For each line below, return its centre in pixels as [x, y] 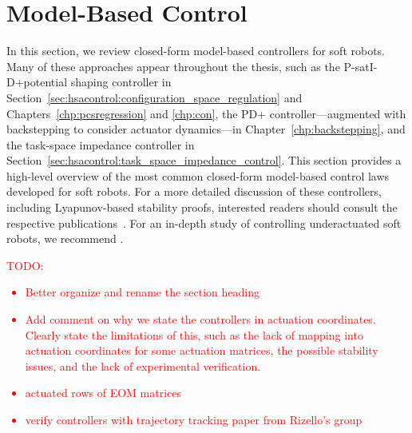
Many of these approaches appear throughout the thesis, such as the [173, 66]
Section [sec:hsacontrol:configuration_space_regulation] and [154, 97]
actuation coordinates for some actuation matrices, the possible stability [202, 350]
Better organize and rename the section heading [142, 292]
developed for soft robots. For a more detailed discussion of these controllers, [194, 191]
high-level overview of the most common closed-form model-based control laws [198, 175]
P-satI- [360, 66]
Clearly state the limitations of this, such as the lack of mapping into [194, 334]
